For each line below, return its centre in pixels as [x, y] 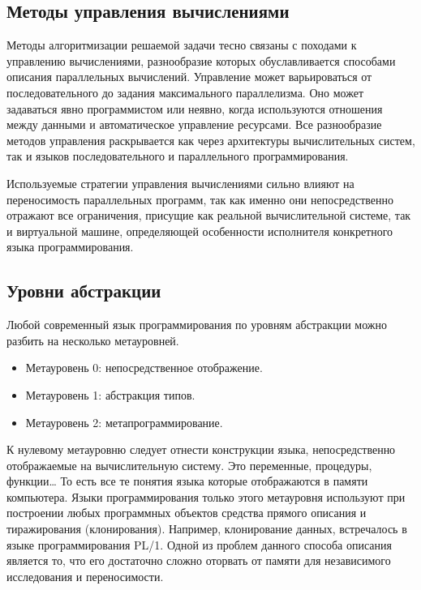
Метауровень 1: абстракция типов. [110, 394]
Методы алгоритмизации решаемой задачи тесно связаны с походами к [182, 45]
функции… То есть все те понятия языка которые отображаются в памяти [187, 481]
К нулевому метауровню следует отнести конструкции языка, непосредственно [201, 449]
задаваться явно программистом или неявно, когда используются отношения [195, 108]
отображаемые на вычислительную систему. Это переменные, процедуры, [189, 465]
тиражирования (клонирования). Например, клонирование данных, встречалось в [207, 529]
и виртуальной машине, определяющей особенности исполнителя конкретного [200, 231]
